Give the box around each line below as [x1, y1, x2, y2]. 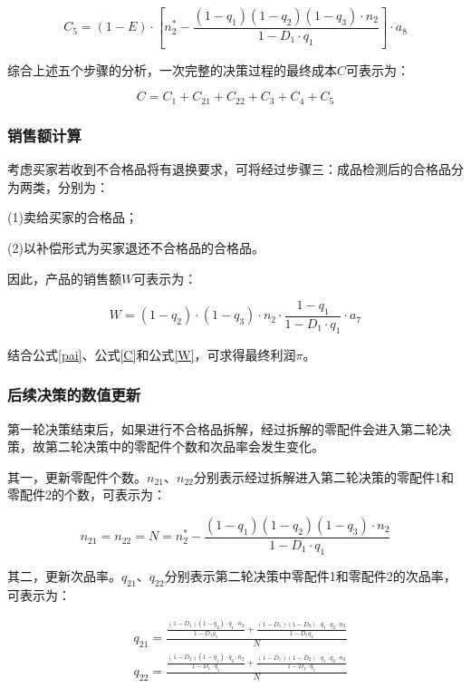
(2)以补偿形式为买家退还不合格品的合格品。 [7, 237, 264, 257]
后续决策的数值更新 [7, 383, 141, 406]
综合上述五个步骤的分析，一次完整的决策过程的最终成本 [7, 60, 337, 79]
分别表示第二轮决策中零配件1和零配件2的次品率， [164, 566, 457, 585]
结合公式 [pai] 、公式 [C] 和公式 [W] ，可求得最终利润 [7, 344, 296, 363]
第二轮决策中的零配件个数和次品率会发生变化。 [44, 437, 324, 456]
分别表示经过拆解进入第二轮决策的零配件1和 [193, 467, 454, 486]
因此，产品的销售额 [7, 268, 121, 287]
